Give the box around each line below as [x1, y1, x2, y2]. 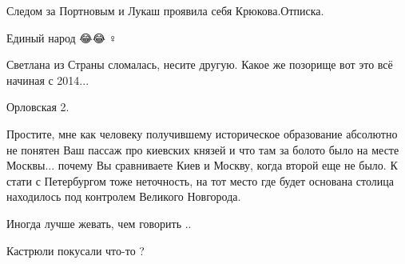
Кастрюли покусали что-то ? [6, 242, 145, 258]
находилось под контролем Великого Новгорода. [6, 188, 241, 205]
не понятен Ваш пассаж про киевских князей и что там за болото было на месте [6, 141, 399, 158]
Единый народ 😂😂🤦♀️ [6, 29, 117, 46]
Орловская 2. [6, 98, 69, 115]
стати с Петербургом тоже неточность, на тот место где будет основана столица [6, 172, 394, 189]
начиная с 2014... [6, 71, 89, 88]
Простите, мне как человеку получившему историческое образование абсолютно [6, 125, 398, 142]
